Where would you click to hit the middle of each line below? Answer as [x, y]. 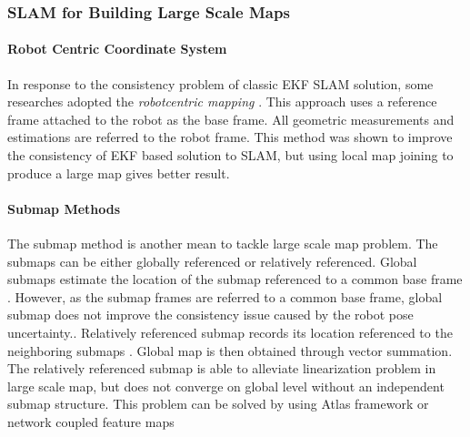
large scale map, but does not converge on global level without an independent [226, 386]
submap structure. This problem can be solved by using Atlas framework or [218, 404]
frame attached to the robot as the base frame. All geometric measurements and [231, 119]
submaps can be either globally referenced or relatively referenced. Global [212, 261]
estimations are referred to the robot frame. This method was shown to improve [230, 137]
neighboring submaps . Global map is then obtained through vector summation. [230, 350]
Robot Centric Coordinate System [117, 49]
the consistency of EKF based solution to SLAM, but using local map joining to [230, 155]
